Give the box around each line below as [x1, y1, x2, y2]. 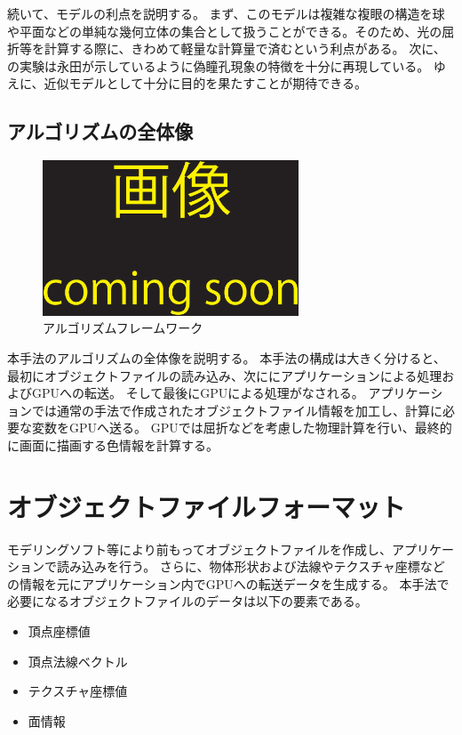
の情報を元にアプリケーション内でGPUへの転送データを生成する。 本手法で [7, 574, 450, 593]
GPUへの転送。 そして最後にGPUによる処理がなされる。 [31, 384, 364, 402]
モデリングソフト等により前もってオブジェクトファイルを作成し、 [7, 539, 393, 558]
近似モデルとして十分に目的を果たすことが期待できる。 [44, 74, 367, 93]
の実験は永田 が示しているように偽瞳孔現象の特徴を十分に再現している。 [7, 56, 430, 75]
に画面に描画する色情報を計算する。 [7, 435, 219, 454]
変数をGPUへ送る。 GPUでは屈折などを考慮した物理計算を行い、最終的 [31, 418, 452, 437]
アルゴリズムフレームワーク [43, 319, 203, 337]
